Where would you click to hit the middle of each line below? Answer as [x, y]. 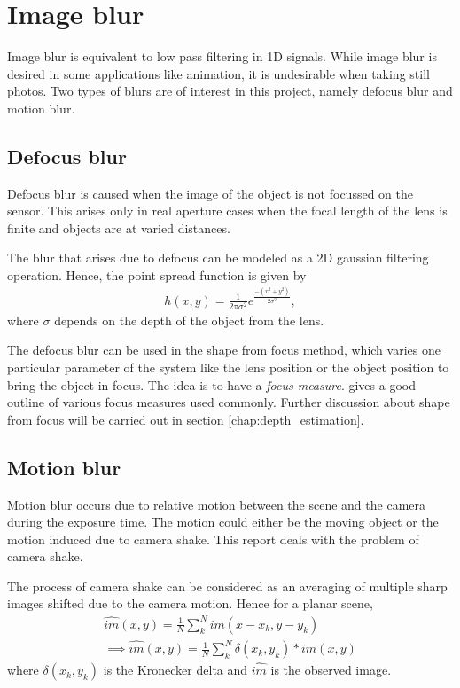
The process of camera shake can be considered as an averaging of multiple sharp [227, 586]
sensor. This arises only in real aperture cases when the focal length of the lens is [227, 211]
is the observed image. [331, 670]
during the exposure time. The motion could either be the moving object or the [223, 522]
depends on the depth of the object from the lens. [189, 320]
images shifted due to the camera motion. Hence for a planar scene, [190, 603]
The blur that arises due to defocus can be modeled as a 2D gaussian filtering [218, 258]
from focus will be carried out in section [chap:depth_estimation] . [186, 419]
